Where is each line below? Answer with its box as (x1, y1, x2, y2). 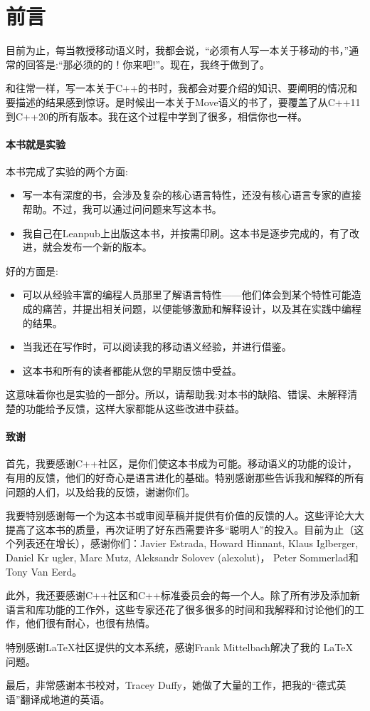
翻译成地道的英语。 (20, 691, 110, 706)
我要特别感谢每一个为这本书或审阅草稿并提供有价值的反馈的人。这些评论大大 (6, 508, 364, 523)
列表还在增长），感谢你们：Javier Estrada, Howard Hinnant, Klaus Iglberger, (15, 536, 359, 551)
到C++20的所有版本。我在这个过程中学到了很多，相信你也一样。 (6, 108, 307, 123)
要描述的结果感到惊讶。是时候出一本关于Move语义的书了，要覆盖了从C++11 (6, 94, 361, 109)
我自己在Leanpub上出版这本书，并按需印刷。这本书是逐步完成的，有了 (22, 225, 349, 240)
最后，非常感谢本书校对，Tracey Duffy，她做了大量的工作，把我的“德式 (6, 678, 337, 692)
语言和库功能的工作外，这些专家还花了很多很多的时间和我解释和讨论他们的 (6, 601, 354, 616)
